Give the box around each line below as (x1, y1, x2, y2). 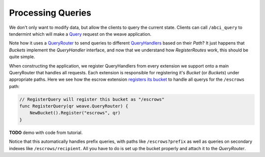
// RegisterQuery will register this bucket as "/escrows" (19, 96, 164, 102)
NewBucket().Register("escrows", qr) (29, 110, 121, 116)
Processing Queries (9, 7, 92, 18)
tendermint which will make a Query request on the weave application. (9, 31, 152, 37)
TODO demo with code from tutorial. (9, 130, 83, 135)
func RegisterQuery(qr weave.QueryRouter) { (19, 103, 129, 109)
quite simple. (9, 54, 35, 60)
